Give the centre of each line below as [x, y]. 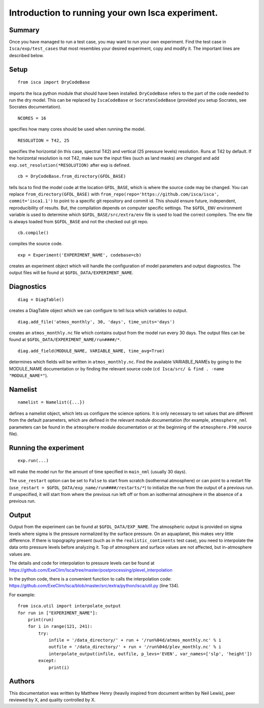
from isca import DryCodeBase [54, 82]
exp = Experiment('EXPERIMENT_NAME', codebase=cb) [80, 255]
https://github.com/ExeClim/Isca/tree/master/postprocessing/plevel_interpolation [91, 570]
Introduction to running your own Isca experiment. [113, 13]
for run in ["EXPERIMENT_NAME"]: [58, 613]
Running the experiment [47, 448]
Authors [22, 681]
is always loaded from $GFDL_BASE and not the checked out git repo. [79, 221]
